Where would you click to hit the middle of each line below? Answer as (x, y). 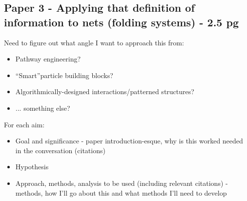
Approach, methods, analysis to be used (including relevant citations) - (122, 183)
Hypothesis (32, 167)
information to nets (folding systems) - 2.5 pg (121, 22)
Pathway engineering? (48, 59)
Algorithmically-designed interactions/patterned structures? (105, 91)
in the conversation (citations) (60, 150)
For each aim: (24, 124)
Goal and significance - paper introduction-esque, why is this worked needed (129, 141)
